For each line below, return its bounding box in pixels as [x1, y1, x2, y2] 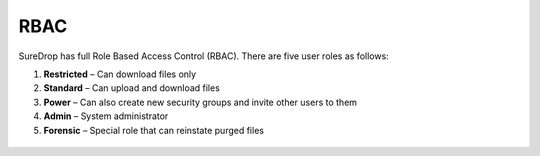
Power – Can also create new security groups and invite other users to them [43, 96, 358, 108]
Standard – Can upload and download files [43, 82, 220, 94]
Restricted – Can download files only [43, 68, 197, 80]
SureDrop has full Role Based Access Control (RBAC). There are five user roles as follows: [18, 50, 389, 62]
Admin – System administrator [43, 110, 169, 122]
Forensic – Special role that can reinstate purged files [43, 124, 265, 136]
